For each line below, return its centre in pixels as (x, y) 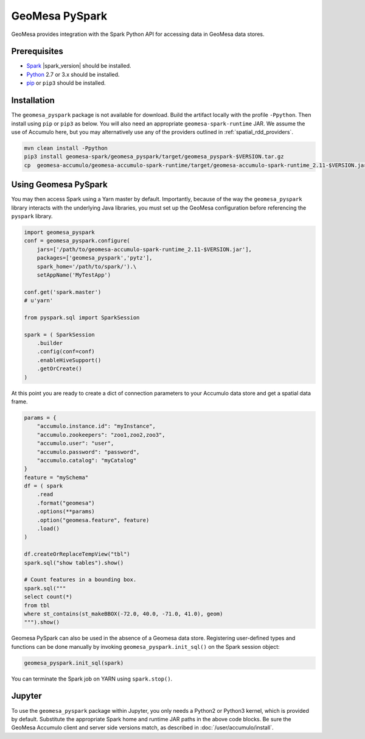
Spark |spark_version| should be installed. (79, 66)
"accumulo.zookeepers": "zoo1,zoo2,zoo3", (101, 435)
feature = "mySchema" (56, 477)
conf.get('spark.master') (63, 292)
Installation (33, 101)
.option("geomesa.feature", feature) (93, 520)
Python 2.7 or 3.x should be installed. (73, 74)
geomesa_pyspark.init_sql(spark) (74, 663)
